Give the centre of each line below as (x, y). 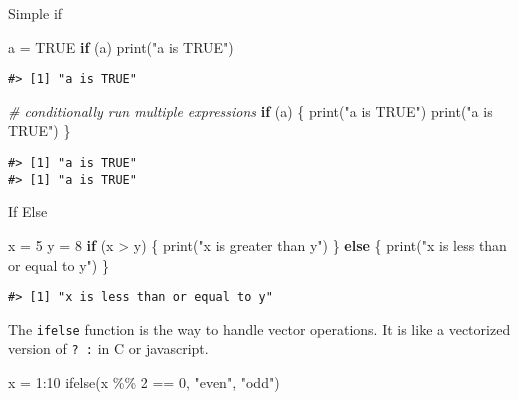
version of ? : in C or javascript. (108, 348)
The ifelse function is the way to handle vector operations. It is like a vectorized (259, 328)
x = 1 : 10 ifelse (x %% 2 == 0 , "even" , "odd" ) (144, 382)
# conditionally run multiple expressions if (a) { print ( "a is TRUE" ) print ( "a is (250, 110)
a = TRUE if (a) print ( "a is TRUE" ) (121, 46)
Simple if (35, 13)
